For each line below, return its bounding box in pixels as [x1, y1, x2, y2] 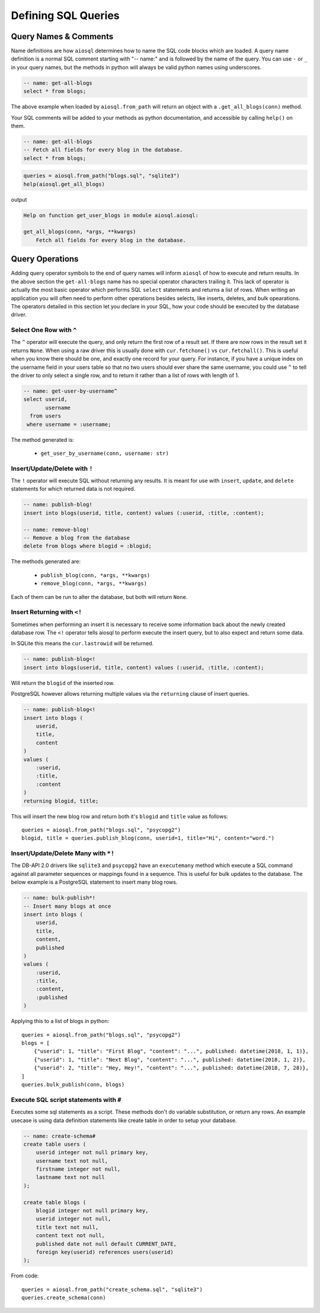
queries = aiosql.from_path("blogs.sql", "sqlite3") [23, 173, 180, 179]
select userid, [23, 396, 68, 403]
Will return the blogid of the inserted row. [11, 679, 115, 686]
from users [30, 413, 62, 419]
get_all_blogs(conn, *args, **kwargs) [23, 228, 136, 235]
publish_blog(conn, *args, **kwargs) [40, 572, 151, 578]
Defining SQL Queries [11, 9, 120, 22]
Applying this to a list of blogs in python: [11, 1018, 110, 1025]
